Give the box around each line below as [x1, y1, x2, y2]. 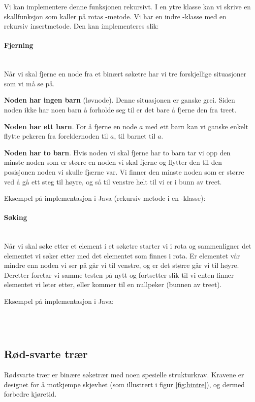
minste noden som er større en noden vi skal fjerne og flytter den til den [4, 157, 222, 167]
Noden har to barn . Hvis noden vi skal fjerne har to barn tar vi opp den [4, 147, 231, 157]
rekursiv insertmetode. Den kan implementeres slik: [4, 21, 159, 31]
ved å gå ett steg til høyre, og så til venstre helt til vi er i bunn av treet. [4, 176, 222, 186]
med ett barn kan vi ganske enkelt [145, 121, 249, 131]
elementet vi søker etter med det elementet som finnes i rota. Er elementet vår [4, 250, 240, 260]
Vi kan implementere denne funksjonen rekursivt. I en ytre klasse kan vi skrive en [4, 1, 251, 11]
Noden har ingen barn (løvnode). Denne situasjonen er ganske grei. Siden [4, 95, 235, 105]
